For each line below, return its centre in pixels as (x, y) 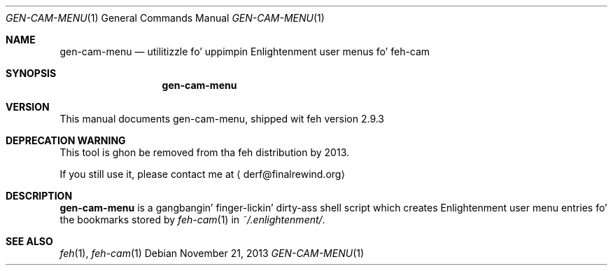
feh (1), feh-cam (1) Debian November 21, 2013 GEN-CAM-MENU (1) (212, 253)
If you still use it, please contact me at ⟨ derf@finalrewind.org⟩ (202, 174)
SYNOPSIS (31, 73)
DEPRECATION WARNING (66, 140)
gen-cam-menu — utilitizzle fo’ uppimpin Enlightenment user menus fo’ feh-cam (245, 51)
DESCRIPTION (39, 196)
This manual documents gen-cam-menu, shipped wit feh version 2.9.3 (222, 119)
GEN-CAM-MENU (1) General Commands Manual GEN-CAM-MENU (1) (165, 18)
